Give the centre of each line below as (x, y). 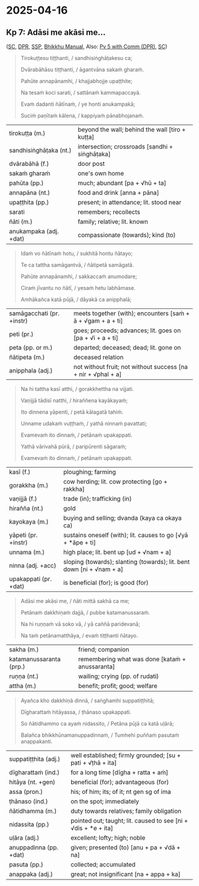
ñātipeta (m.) (27, 357)
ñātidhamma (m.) (33, 811)
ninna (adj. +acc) (33, 565)
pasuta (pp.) (26, 864)
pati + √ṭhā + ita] (94, 763)
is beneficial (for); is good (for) (106, 583)
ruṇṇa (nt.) (24, 676)
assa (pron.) (26, 792)
